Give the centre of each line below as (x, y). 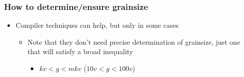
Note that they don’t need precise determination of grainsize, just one (134, 41)
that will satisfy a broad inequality (80, 51)
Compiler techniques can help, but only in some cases (97, 25)
